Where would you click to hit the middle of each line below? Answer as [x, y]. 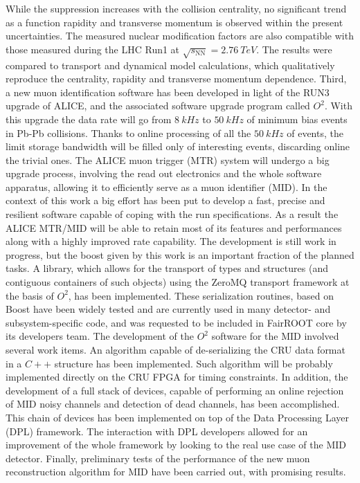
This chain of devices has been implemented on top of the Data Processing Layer [178, 417]
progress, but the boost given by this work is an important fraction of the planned [180, 254]
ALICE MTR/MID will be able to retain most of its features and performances [174, 227]
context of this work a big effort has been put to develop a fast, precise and [165, 200]
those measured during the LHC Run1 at [93, 49]
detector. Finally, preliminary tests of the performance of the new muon [158, 458]
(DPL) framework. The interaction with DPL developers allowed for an [157, 431]
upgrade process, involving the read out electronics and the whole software [164, 173]
